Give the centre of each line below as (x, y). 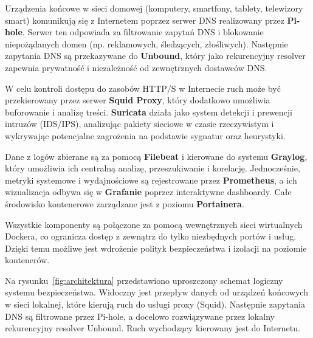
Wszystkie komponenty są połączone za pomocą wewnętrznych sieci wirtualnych (154, 224)
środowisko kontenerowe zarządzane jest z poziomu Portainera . (125, 203)
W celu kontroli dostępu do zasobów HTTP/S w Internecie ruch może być (143, 88)
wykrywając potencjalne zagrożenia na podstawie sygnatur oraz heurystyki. (145, 135)
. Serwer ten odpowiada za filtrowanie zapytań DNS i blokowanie (143, 32)
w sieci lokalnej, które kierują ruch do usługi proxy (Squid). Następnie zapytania (155, 304)
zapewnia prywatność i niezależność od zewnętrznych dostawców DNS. (136, 67)
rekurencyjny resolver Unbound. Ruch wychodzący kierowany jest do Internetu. (153, 328)
